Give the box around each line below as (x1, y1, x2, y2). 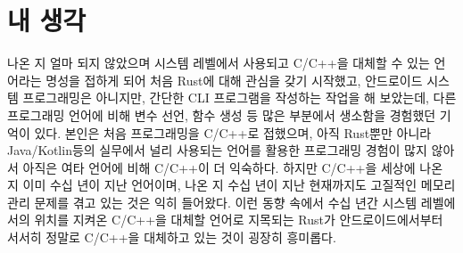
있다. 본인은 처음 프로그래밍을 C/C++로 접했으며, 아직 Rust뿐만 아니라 (34, 123, 432, 142)
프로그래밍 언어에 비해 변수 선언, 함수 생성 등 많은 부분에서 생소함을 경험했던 (7, 105, 436, 124)
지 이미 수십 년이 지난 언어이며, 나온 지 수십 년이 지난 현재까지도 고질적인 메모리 (7, 175, 456, 194)
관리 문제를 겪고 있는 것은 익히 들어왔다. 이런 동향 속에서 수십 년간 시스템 (7, 192, 418, 211)
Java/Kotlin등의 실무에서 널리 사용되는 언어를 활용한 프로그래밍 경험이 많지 (7, 141, 427, 159)
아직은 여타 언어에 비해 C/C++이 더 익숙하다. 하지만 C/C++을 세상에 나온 (22, 158, 443, 176)
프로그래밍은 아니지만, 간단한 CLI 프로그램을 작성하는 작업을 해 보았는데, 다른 (22, 88, 457, 107)
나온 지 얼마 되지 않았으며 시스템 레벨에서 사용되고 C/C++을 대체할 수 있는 (7, 53, 430, 72)
